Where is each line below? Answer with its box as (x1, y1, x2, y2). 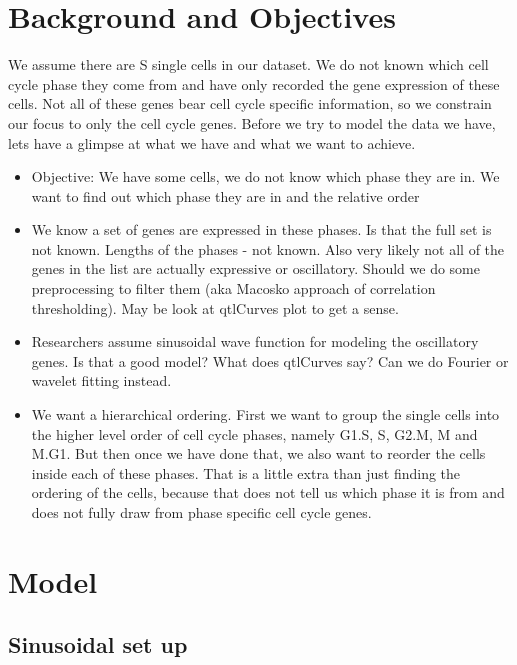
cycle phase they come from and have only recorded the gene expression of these (8, 73, 500, 94)
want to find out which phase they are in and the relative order (31, 185, 420, 206)
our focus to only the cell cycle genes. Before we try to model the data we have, (8, 112, 496, 133)
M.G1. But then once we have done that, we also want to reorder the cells (31, 443, 486, 464)
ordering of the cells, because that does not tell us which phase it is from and (31, 482, 505, 503)
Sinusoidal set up (8, 629, 188, 660)
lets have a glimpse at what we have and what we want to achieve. (8, 132, 416, 153)
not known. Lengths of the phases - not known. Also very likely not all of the (31, 238, 505, 259)
